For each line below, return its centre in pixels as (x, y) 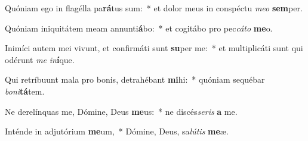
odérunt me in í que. (40, 59)
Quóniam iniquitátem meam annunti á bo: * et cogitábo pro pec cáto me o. (139, 28)
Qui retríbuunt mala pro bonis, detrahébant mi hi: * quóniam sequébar (135, 79)
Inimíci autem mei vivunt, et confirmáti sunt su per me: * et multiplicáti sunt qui (154, 48)
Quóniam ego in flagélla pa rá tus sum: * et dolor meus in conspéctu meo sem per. (154, 8)
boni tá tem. (25, 91)
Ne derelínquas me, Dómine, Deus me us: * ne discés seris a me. (121, 111)
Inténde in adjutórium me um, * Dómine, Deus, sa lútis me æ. (117, 131)
